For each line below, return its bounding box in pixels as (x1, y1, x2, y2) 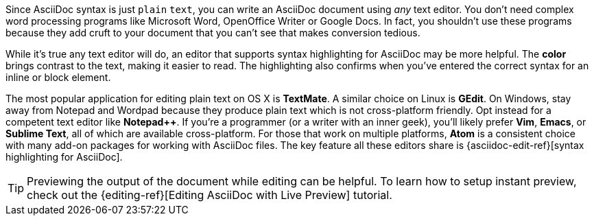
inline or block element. (5, 71, 111, 83)
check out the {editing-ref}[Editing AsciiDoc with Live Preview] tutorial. (27, 188, 392, 202)
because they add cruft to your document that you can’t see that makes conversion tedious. (5, 27, 420, 38)
